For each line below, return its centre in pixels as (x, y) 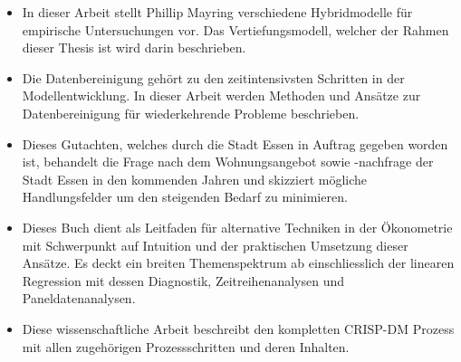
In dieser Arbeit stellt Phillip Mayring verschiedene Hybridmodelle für (217, 12)
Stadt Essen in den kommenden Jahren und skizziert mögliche (195, 179)
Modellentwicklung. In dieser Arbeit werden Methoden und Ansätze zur (221, 95)
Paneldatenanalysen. (79, 298)
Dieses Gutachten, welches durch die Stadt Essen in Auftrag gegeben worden (235, 143)
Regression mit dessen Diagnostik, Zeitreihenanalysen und (183, 280)
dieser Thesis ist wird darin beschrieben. (134, 48)
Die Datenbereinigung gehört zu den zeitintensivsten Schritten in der (213, 77)
